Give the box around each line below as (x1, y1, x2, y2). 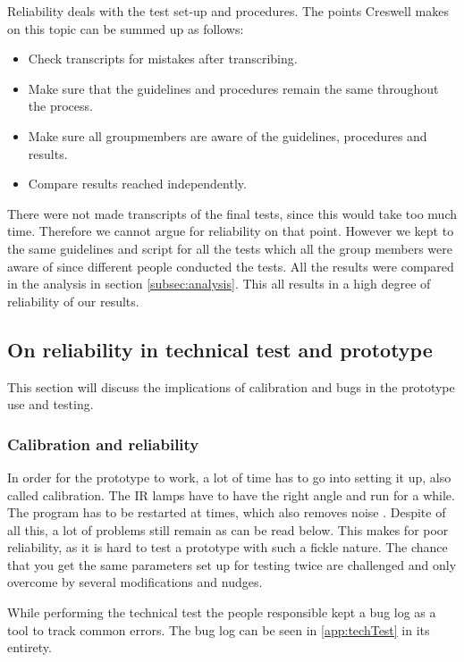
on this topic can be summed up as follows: (7, 19, 244, 38)
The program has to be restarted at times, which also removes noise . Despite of (7, 503, 446, 522)
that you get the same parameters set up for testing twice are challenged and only (7, 555, 457, 574)
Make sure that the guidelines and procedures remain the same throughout (28, 79, 439, 97)
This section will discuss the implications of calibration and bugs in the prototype (7, 377, 455, 396)
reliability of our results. (7, 291, 139, 310)
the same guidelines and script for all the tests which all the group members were (7, 239, 452, 257)
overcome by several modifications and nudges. (7, 573, 263, 591)
